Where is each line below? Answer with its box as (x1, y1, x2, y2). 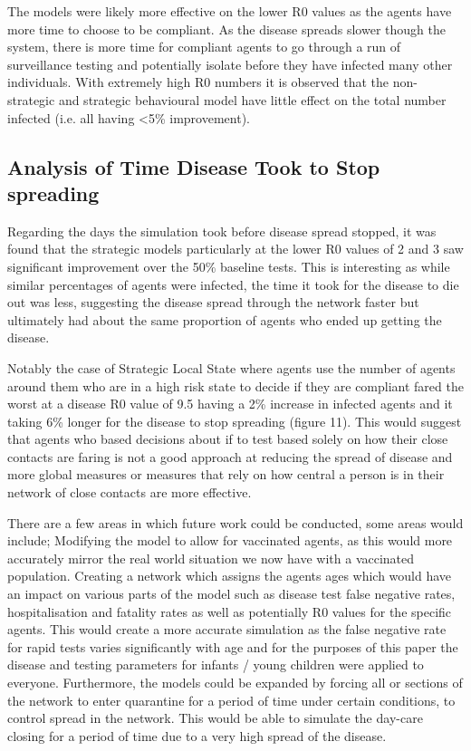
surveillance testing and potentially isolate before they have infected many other (7, 54, 453, 73)
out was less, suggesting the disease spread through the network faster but (7, 293, 419, 312)
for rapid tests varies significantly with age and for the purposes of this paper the (7, 637, 458, 656)
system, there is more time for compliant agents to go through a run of (7, 37, 401, 56)
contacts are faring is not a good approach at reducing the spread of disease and (7, 447, 453, 466)
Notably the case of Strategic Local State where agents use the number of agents (7, 358, 456, 377)
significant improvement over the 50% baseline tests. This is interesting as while (7, 256, 450, 275)
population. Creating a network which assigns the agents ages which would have (7, 566, 452, 585)
